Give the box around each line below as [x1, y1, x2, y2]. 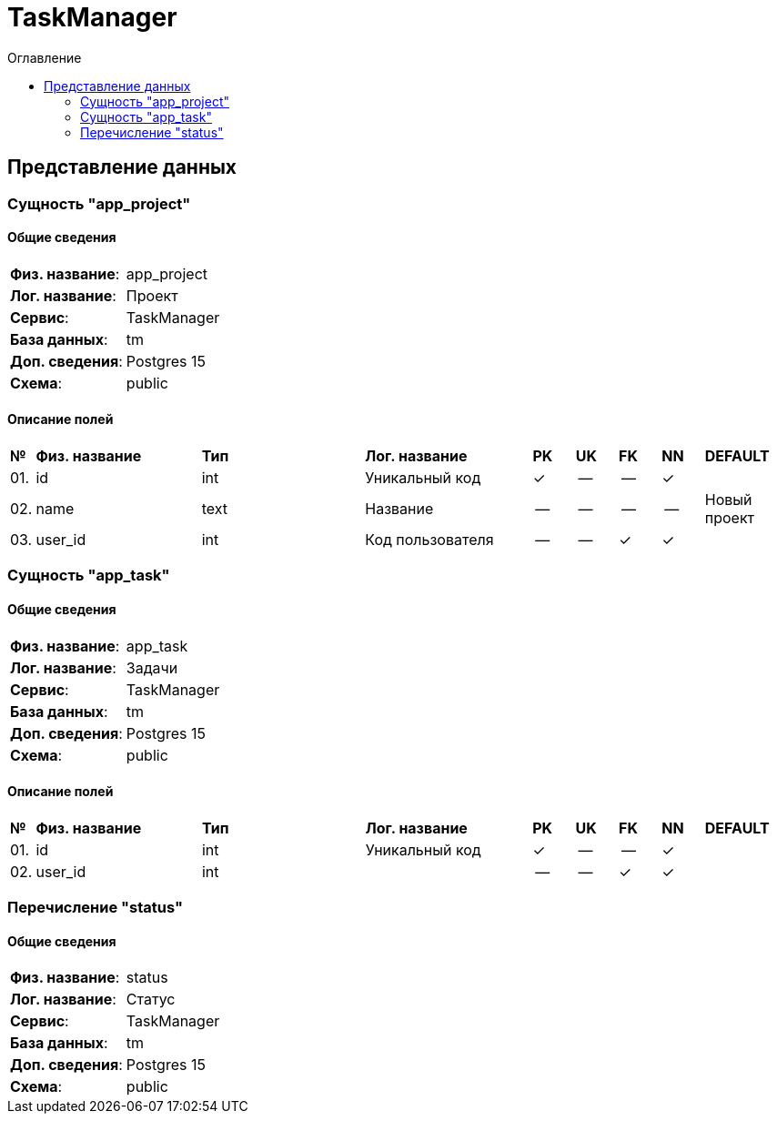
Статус [126, 990, 176, 1009]
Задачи [126, 658, 178, 677]
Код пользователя [365, 530, 494, 550]
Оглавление [7, 49, 82, 66]
